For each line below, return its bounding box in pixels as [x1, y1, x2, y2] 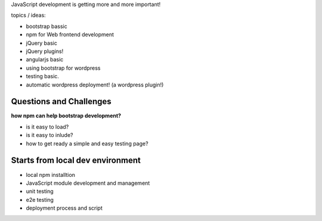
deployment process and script [26, 204, 103, 211]
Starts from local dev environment [11, 155, 141, 166]
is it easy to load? [26, 123, 69, 130]
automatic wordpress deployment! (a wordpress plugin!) [26, 81, 164, 88]
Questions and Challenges [11, 97, 112, 107]
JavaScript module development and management [26, 179, 150, 186]
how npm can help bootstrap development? [11, 112, 122, 119]
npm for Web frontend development [26, 31, 114, 38]
